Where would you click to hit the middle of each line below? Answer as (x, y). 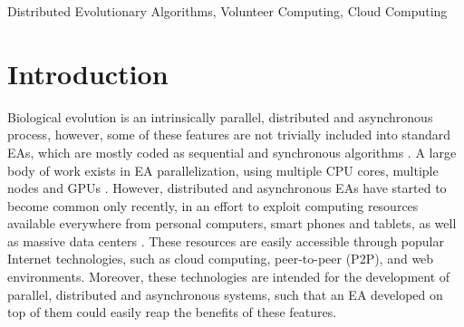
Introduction (88, 73)
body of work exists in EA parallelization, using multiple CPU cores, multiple (223, 170)
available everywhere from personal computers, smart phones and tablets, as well (232, 223)
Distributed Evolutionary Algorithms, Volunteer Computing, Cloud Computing (227, 11)
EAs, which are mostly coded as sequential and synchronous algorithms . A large (232, 152)
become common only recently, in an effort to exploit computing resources (213, 205)
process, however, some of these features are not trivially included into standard (229, 135)
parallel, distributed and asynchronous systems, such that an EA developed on (225, 294)
